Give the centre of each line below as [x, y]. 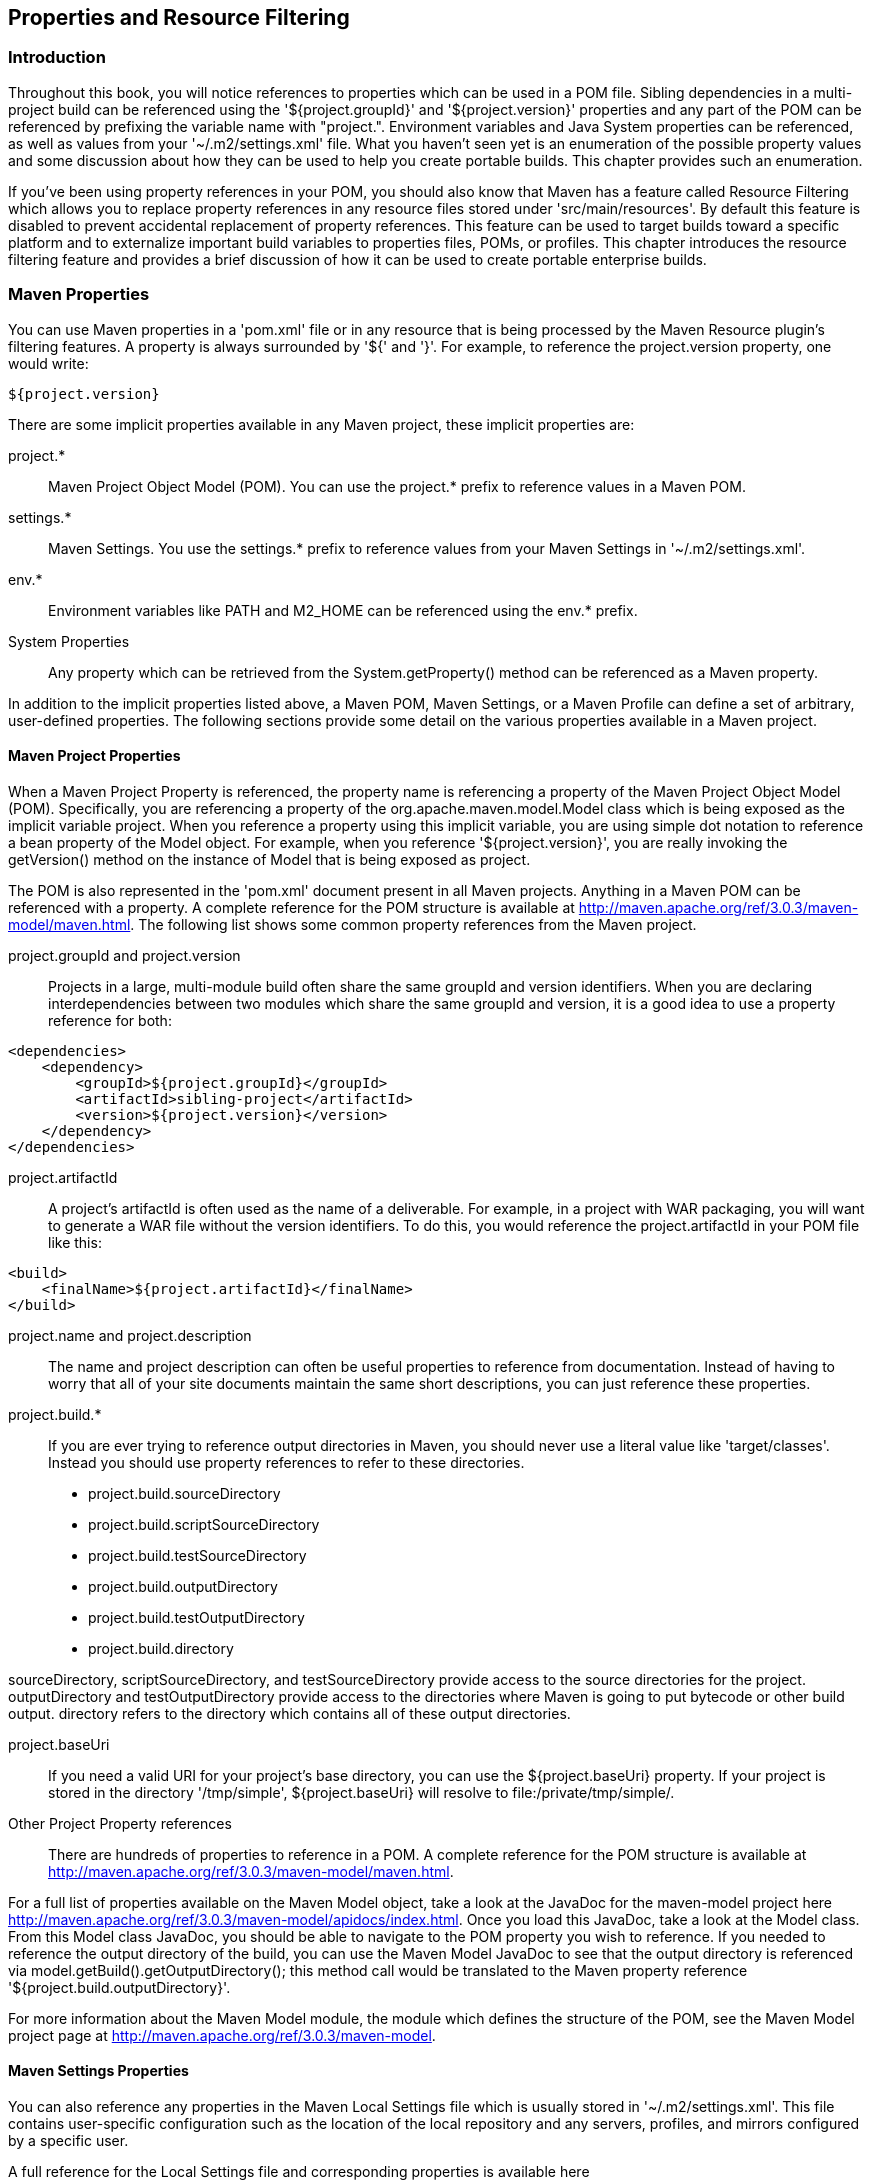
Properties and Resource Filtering [179, 17]
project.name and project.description [130, 1335]
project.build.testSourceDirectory [197, 1555]
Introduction [57, 57]
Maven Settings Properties [98, 2071]
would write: [48, 363]
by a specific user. [68, 2140]
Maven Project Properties [94, 756]
